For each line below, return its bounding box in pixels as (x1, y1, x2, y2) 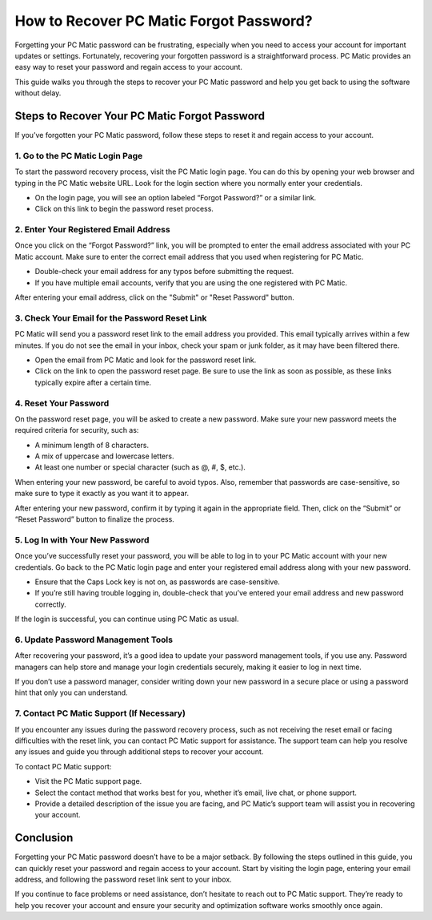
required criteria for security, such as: (14, 426, 139, 435)
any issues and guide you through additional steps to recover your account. (14, 747, 264, 757)
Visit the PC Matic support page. (34, 777, 142, 786)
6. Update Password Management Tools (14, 634, 174, 645)
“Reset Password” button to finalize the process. (14, 514, 175, 524)
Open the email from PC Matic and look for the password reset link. (34, 355, 257, 365)
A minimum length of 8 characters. (34, 440, 150, 450)
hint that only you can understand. (14, 688, 128, 697)
